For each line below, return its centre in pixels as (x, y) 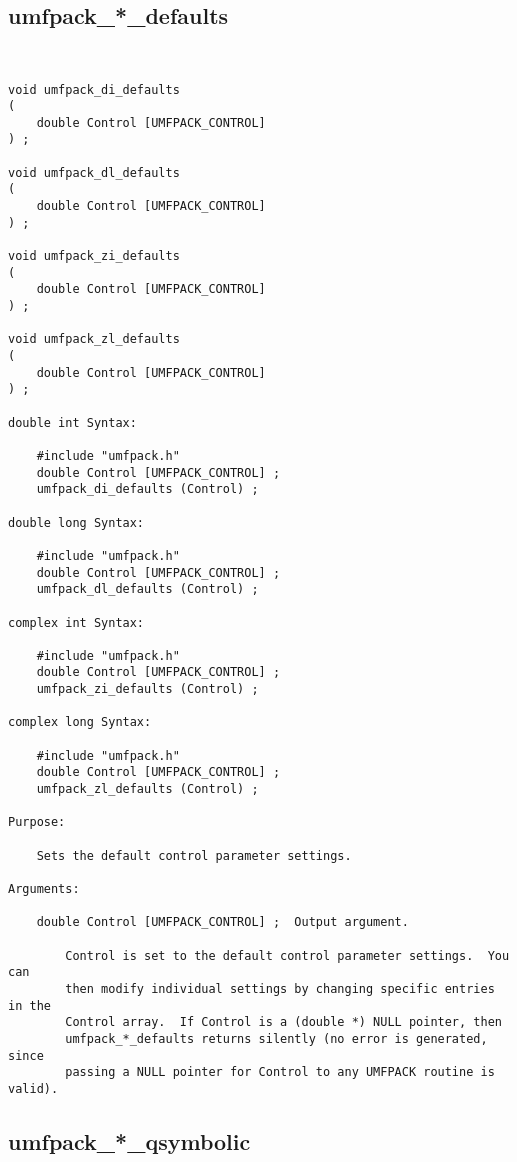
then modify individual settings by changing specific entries (280, 988)
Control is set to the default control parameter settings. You (287, 955)
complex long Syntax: (80, 722)
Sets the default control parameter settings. (194, 855)
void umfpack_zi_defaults (94, 256)
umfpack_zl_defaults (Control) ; (147, 789)
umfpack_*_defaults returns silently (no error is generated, (276, 1038)
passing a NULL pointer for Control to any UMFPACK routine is (280, 1072)
